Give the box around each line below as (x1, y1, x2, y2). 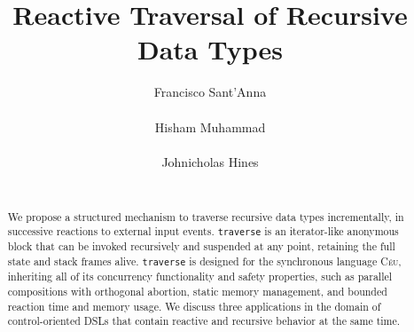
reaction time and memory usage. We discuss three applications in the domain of (7, 298, 381, 313)
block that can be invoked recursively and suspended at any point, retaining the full (7, 239, 395, 254)
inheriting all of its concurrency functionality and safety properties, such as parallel (7, 269, 393, 284)
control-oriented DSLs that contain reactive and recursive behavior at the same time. (7, 313, 401, 328)
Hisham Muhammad (154, 117, 266, 136)
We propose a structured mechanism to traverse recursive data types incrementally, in (7, 209, 404, 224)
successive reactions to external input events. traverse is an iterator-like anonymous (7, 224, 399, 239)
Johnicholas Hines (161, 152, 259, 170)
